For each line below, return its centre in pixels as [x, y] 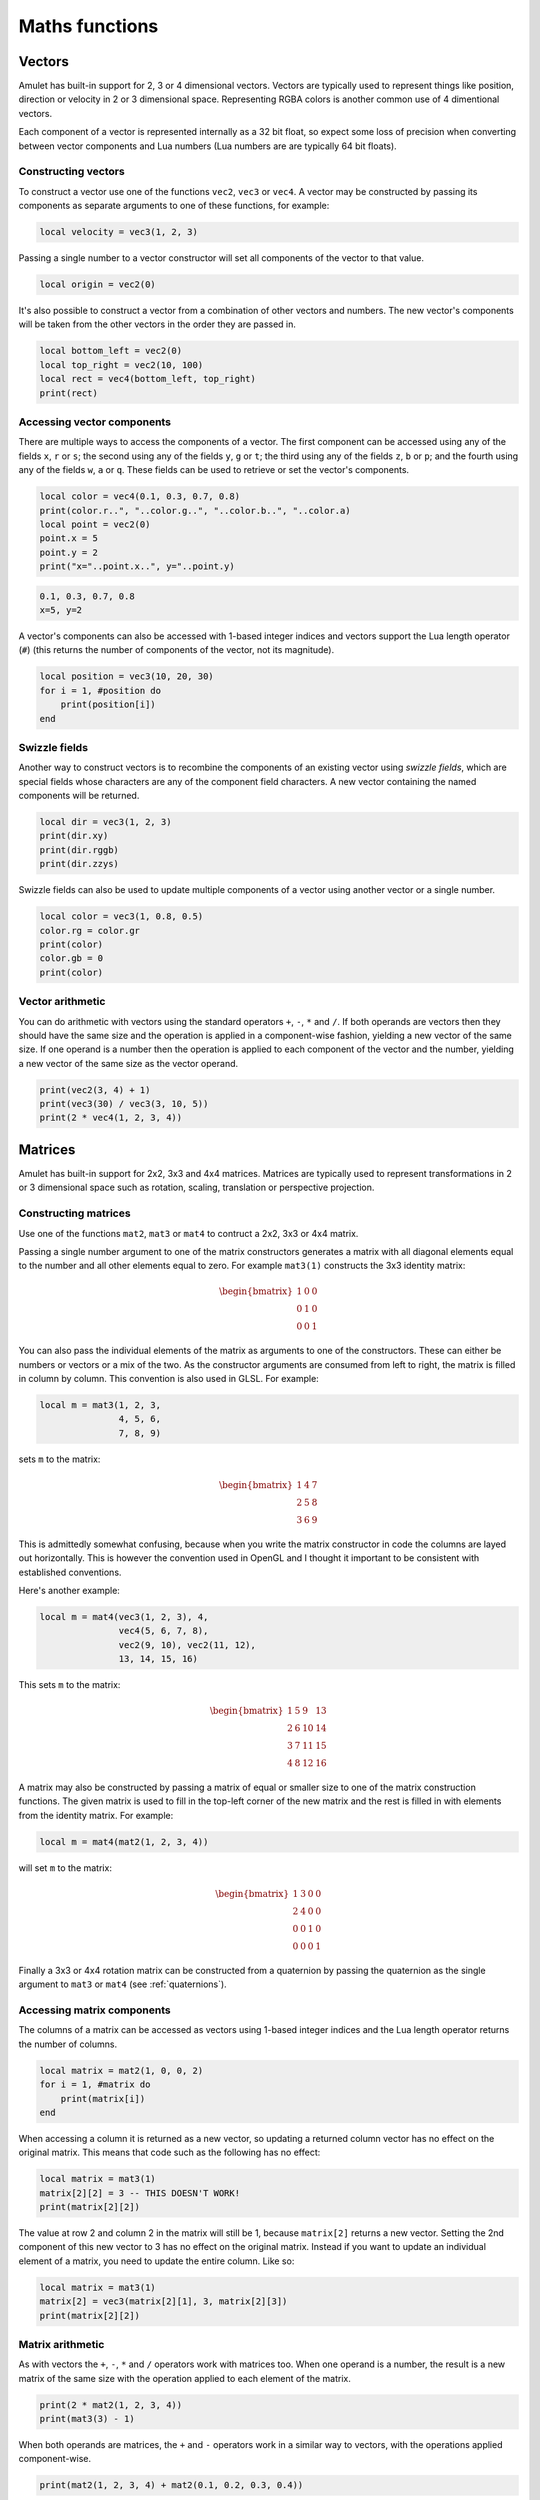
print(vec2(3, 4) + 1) [95, 1089]
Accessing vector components [95, 422]
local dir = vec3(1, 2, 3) [105, 822]
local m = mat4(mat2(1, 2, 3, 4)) [124, 1841]
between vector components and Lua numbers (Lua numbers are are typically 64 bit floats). [207, 146]
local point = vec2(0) [95, 524]
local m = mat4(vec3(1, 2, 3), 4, [124, 1616]
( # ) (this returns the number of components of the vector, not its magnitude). [176, 650]
